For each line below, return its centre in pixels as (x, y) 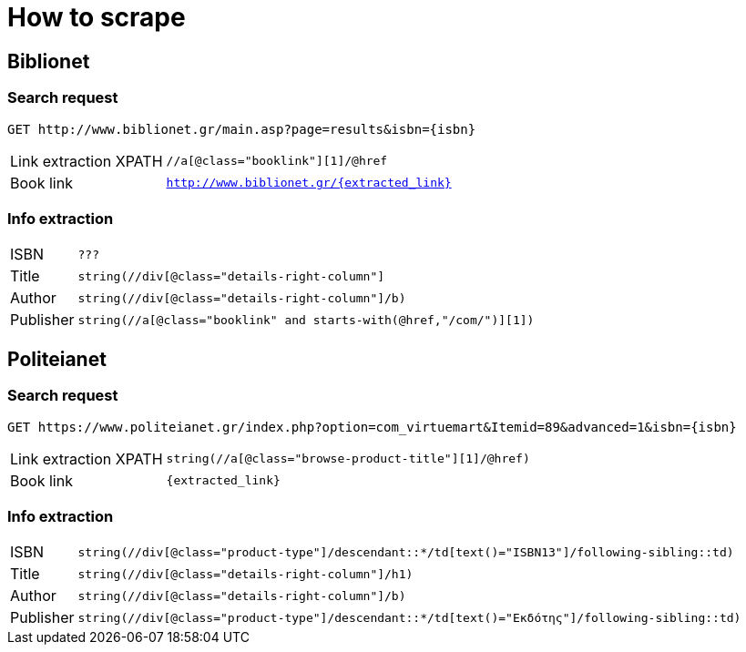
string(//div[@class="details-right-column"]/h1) (245, 574)
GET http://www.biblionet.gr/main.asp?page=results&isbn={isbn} (242, 129)
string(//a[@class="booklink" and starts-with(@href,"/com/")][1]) (306, 320)
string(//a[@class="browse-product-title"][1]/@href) (348, 459)
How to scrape (97, 17)
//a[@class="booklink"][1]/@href (277, 161)
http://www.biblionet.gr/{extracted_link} (309, 183)
